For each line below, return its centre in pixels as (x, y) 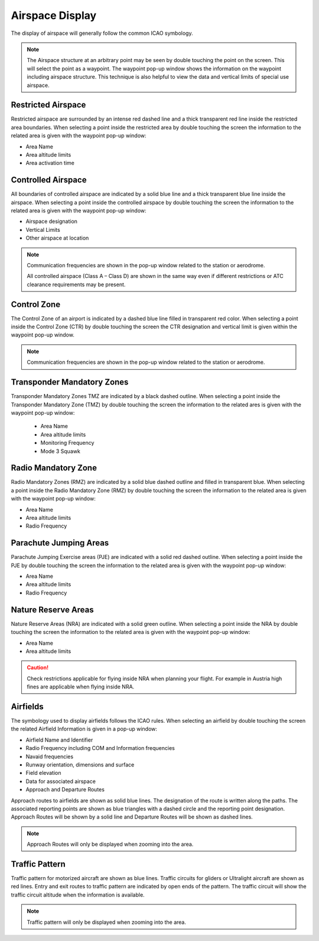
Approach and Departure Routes (65, 790)
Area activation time (50, 163)
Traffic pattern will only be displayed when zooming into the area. (106, 922)
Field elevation (43, 773)
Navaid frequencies (50, 756)
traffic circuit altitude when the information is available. (78, 895)
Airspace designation (52, 221)
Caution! (38, 668)
